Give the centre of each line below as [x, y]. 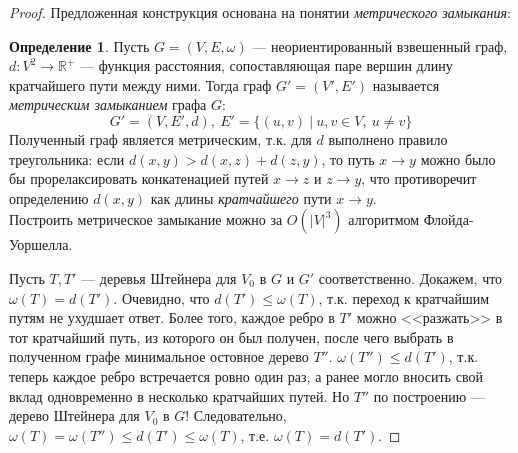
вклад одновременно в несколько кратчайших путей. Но [179, 395]
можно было [458, 158]
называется [406, 84]
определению [49, 197]
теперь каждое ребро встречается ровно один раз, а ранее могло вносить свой [246, 375]
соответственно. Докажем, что [410, 277]
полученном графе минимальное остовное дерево [159, 356]
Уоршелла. [41, 244]
